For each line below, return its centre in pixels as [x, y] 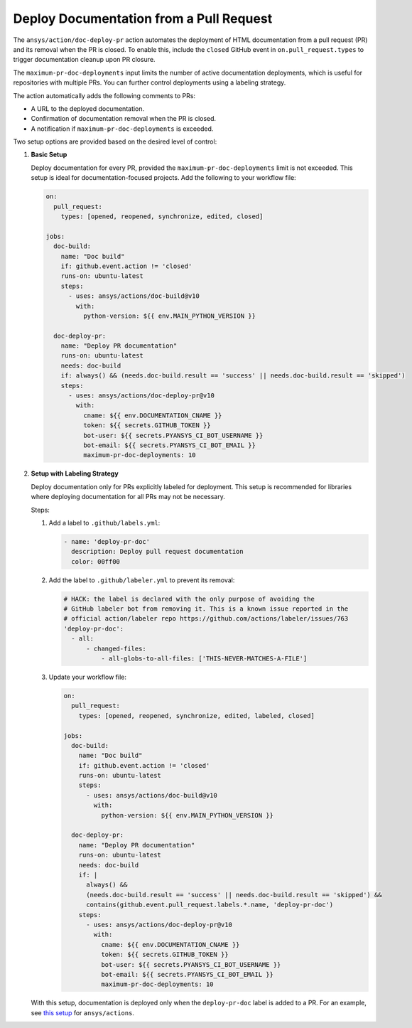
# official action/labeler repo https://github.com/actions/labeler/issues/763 [206, 619]
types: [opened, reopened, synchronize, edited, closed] [162, 216]
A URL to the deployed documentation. [88, 108]
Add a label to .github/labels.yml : [104, 523]
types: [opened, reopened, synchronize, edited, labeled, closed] [197, 716]
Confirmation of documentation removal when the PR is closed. [124, 119]
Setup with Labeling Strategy [75, 473]
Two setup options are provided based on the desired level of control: [115, 141]
